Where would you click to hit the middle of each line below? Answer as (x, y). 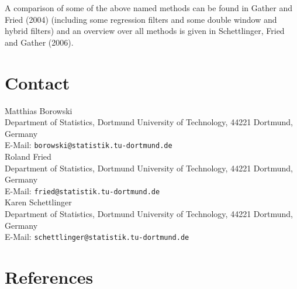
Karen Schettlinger (38, 202)
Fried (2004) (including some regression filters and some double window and (141, 19)
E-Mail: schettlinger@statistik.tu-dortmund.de (97, 237)
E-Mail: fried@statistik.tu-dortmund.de (82, 190)
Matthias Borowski (39, 110)
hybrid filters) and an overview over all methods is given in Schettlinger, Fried (145, 31)
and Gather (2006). (39, 42)
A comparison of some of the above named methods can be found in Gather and (148, 8)
